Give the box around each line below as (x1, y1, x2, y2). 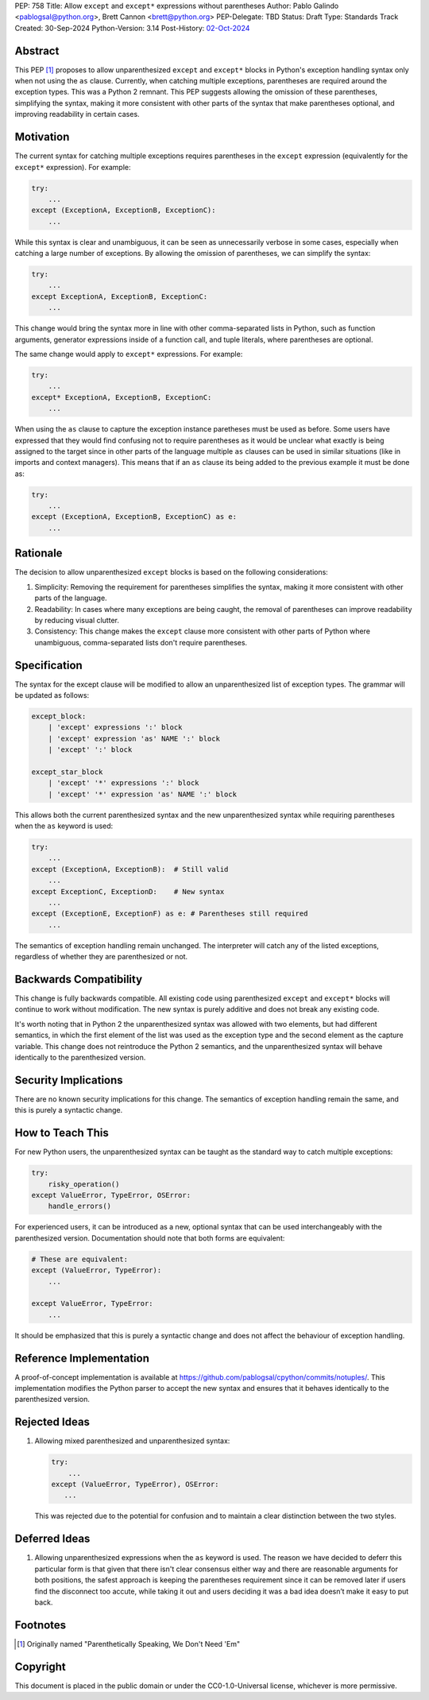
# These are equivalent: (31, 1254, 129, 1264)
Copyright (14, 1659, 67, 1673)
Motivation (14, 130, 70, 144)
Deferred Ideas (14, 1532, 91, 1546)
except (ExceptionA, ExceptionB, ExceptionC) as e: (31, 513, 238, 521)
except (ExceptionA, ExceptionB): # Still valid (31, 865, 229, 873)
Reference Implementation (14, 1351, 150, 1365)
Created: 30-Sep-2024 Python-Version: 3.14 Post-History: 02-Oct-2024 (14, 23, 250, 33)
